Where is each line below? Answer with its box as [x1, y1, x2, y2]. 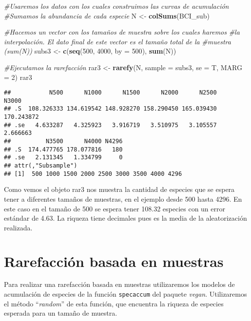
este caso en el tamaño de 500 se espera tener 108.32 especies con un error [4, 203, 225, 213]
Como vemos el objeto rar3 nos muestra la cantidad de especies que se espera [4, 184, 235, 194]
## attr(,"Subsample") [4, 162, 77, 170]
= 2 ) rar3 [4, 72, 32, 82]
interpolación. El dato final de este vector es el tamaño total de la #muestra [4, 36, 231, 46]
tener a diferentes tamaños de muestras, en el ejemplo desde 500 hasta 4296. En [4, 193, 242, 204]
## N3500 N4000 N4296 [4, 138, 123, 145]
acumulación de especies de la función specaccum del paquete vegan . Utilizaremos [4, 289, 247, 299]
